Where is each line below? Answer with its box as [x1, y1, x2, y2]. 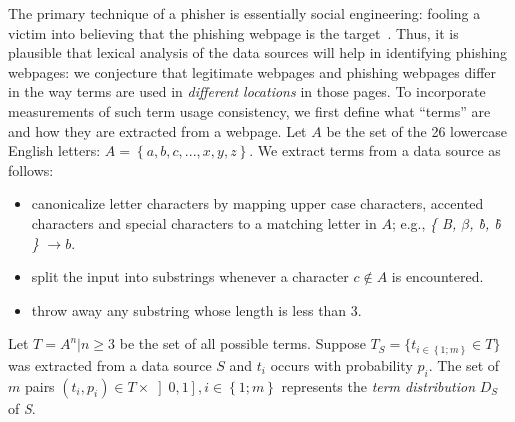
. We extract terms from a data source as [249, 140, 501, 161]
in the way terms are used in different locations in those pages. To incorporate [8, 81, 486, 102]
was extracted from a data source [8, 354, 212, 375]
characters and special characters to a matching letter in [31, 212, 377, 233]
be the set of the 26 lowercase [326, 120, 507, 141]
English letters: [8, 140, 101, 161]
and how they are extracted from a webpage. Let [8, 120, 307, 141]
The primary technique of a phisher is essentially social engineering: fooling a [8, 3, 481, 23]
